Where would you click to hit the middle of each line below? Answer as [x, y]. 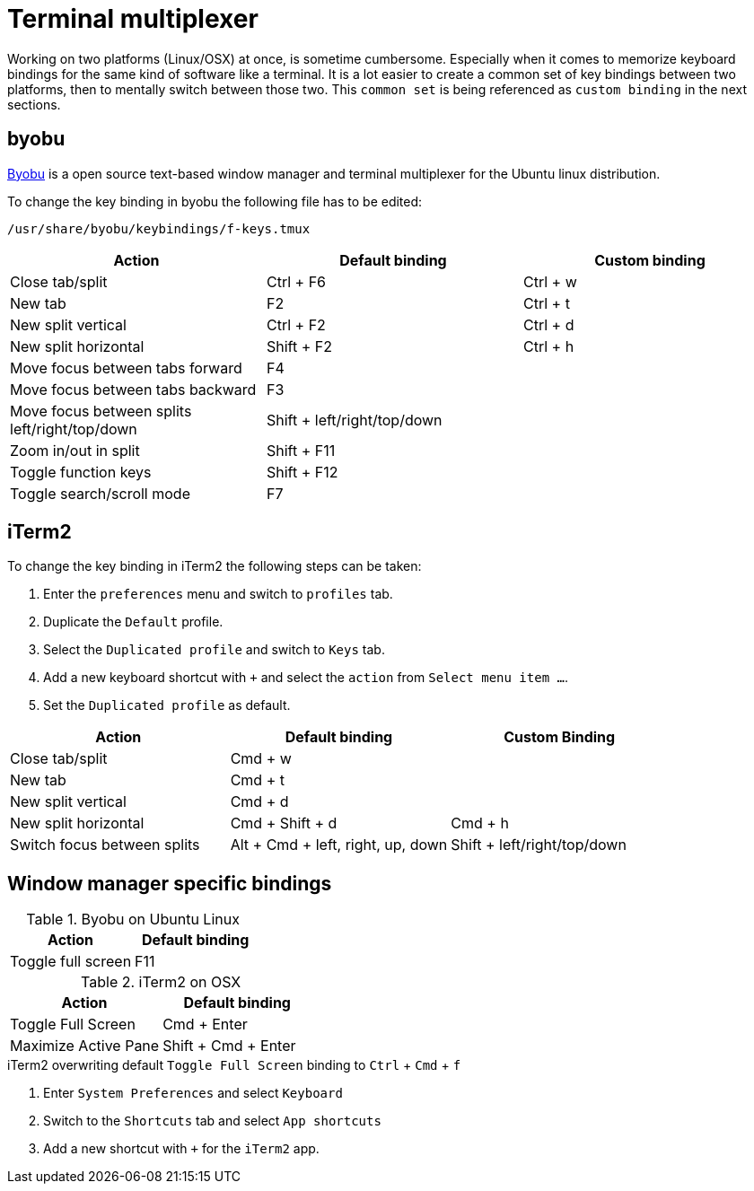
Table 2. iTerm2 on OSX [161, 982]
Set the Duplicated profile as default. [167, 705]
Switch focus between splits [105, 845]
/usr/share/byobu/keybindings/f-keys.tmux [159, 228]
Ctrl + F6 [296, 281]
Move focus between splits [101, 411]
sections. [34, 104]
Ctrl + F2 [296, 324]
